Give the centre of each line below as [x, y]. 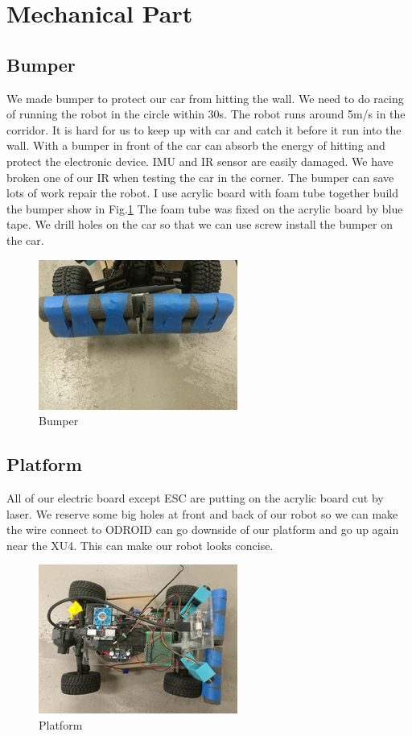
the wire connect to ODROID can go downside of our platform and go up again [203, 529]
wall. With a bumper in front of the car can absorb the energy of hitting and [196, 145]
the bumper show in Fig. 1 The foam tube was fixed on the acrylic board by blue [205, 208]
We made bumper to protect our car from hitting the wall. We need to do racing [205, 98]
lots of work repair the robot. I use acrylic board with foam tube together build [202, 193]
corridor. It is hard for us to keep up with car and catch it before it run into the [204, 129]
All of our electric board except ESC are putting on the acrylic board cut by [195, 497]
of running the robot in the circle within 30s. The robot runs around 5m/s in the [206, 114]
